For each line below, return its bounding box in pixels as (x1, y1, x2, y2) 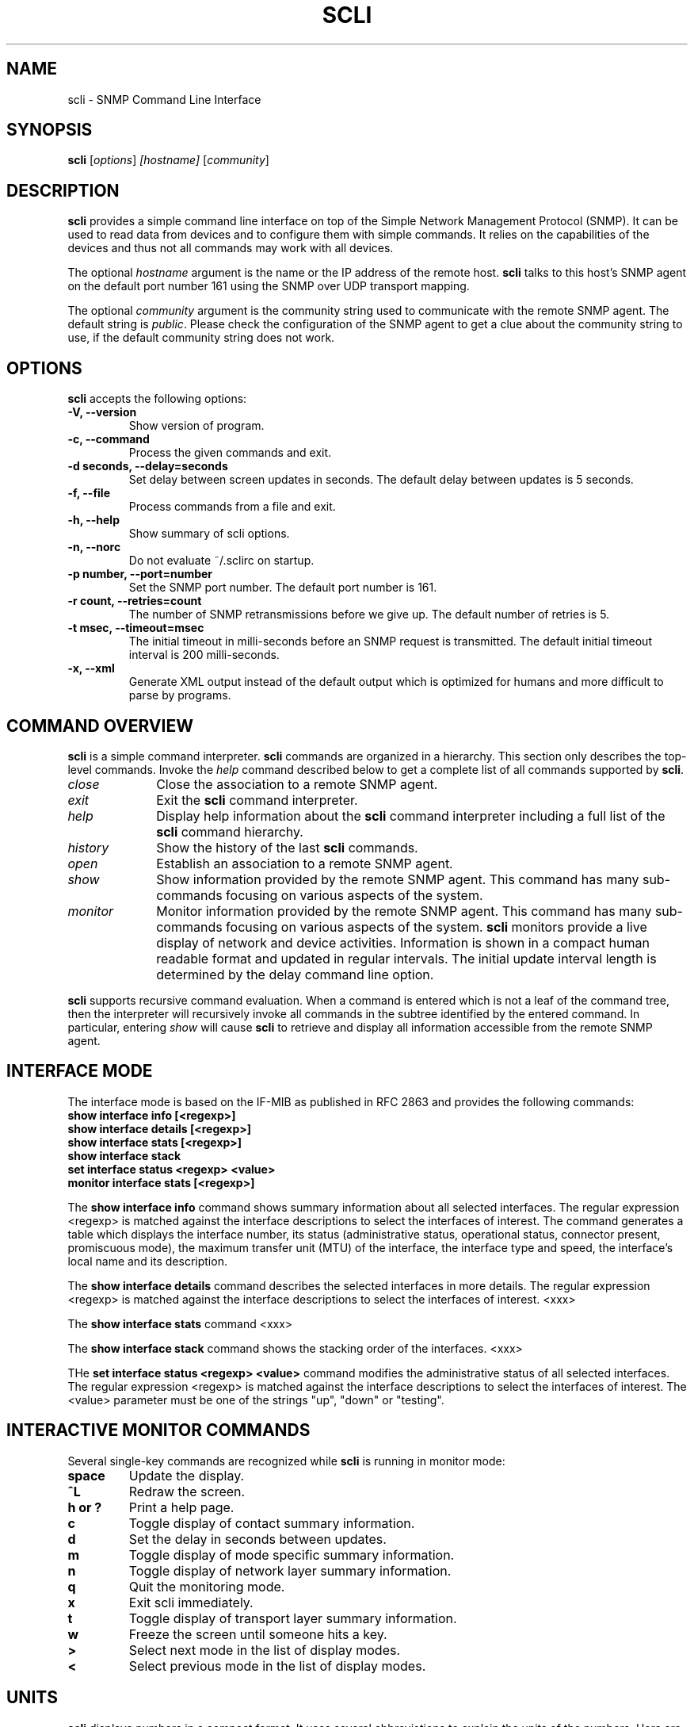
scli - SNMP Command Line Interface (67, 92, 261, 106)
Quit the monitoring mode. (128, 1578, 285, 1595)
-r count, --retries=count (67, 594, 202, 608)
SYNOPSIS (6, 120, 93, 140)
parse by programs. (128, 688, 231, 703)
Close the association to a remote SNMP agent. (156, 775, 438, 792)
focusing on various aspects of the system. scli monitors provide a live (226, 918, 647, 935)
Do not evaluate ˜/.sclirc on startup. (128, 553, 315, 568)
